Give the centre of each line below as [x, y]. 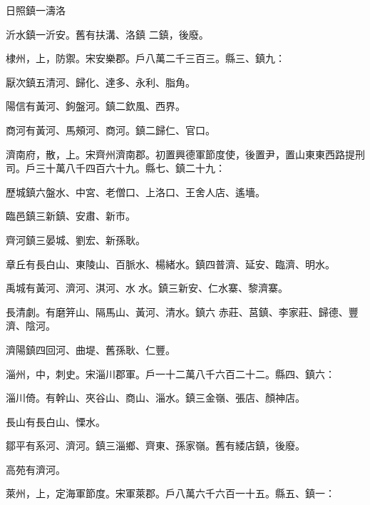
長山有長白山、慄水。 [56, 421]
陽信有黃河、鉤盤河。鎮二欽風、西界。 [96, 106]
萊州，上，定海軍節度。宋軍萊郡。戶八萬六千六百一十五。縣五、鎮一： [170, 493]
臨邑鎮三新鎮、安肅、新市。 [71, 216]
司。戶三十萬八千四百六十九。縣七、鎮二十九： [115, 168]
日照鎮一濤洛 [36, 10]
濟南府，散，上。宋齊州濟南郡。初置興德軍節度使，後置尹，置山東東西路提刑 [185, 154]
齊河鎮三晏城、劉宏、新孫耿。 [76, 239]
